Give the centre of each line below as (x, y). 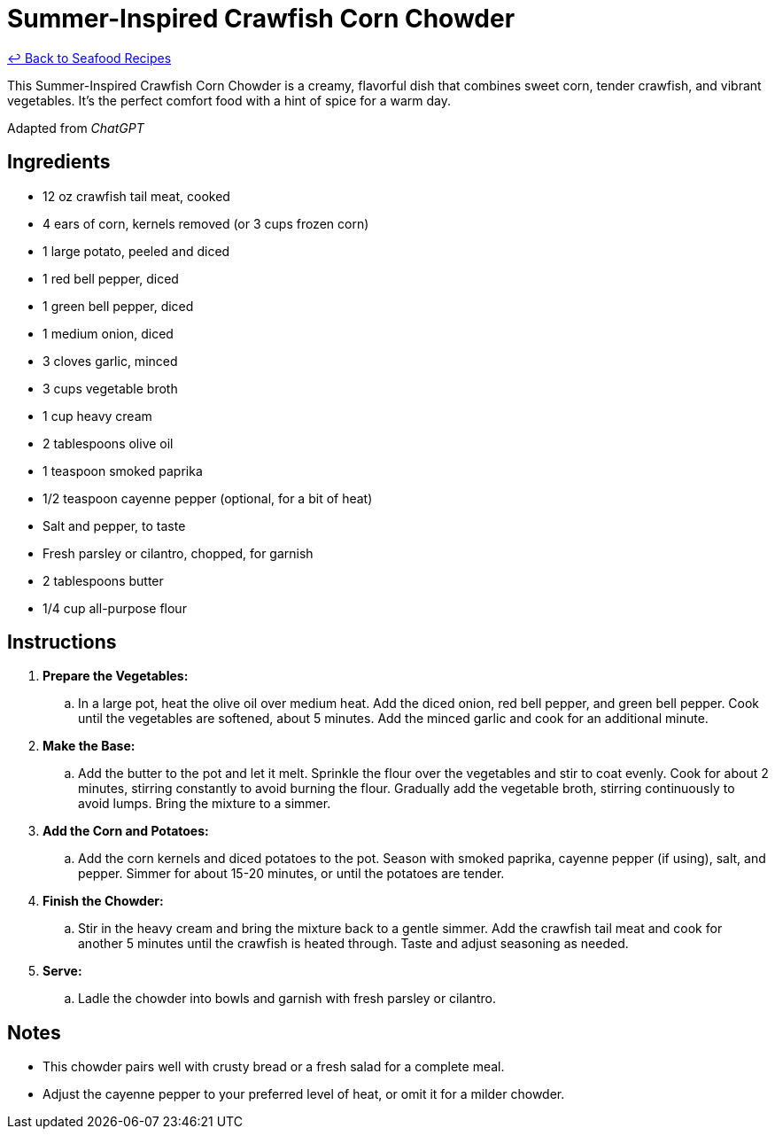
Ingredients (59, 162)
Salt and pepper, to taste (114, 525)
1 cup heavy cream (97, 416)
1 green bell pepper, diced (118, 306)
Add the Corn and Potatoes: (126, 831)
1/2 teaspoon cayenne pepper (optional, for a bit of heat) (208, 498)
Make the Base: (89, 746)
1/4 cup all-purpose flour (115, 608)
